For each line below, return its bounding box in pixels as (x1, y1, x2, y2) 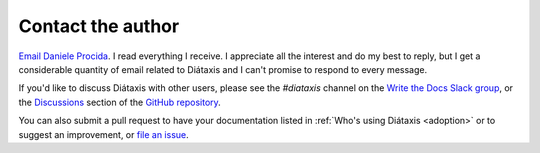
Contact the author (18, 15, 180, 37)
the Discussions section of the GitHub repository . (18, 96, 222, 108)
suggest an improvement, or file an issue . (18, 128, 189, 140)
